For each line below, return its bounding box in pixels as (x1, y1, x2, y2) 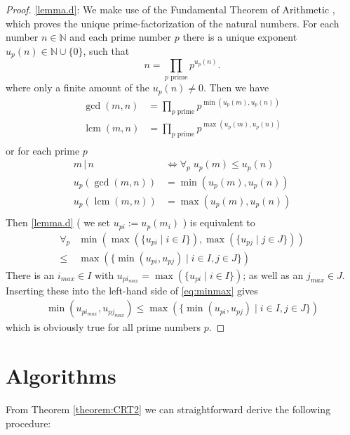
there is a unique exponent (182, 30, 297, 44)
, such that (83, 43, 130, 58)
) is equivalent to (182, 215, 255, 230)
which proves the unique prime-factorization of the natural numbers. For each (6, 15, 339, 30)
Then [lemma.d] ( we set (6, 215, 111, 230)
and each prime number (69, 30, 172, 44)
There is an (6, 267, 55, 282)
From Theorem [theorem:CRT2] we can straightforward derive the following (6, 401, 331, 416)
